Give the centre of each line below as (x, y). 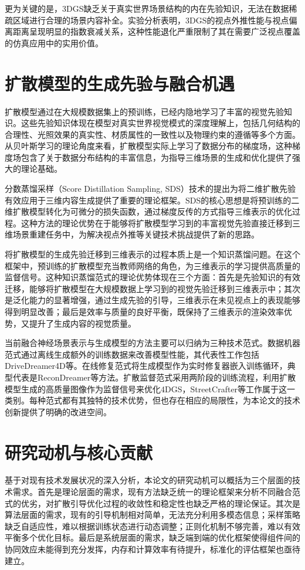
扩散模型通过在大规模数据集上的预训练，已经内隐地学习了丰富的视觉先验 (144, 111)
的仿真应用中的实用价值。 (54, 43)
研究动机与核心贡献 (79, 452)
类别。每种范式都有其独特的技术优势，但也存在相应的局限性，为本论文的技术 (152, 400)
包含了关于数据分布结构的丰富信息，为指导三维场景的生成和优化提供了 (156, 157)
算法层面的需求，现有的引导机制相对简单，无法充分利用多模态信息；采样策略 (152, 515)
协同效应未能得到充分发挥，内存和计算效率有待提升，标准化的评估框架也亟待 (152, 549)
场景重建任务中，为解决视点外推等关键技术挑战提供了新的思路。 (136, 234)
